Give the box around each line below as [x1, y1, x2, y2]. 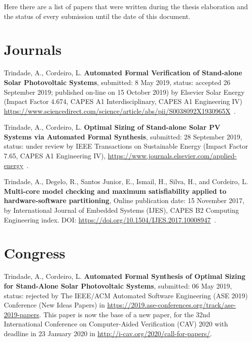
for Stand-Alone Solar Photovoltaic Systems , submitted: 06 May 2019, [4, 280, 232, 291]
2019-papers [4, 309, 39, 319]
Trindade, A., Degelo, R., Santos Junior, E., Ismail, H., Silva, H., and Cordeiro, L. [4, 176, 248, 187]
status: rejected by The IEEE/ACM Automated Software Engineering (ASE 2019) [4, 290, 248, 300]
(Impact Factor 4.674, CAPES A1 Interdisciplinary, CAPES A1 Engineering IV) [4, 96, 242, 106]
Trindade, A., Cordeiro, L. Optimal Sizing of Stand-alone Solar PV [4, 122, 220, 132]
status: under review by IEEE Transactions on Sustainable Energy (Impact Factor [4, 141, 248, 151]
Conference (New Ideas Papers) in [4, 300, 105, 310]
